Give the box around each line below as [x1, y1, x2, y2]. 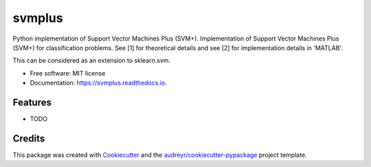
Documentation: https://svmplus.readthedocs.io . [30, 79, 168, 87]
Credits [12, 133, 45, 144]
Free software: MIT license [30, 69, 106, 77]
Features [12, 96, 52, 108]
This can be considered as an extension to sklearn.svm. [12, 56, 171, 65]
